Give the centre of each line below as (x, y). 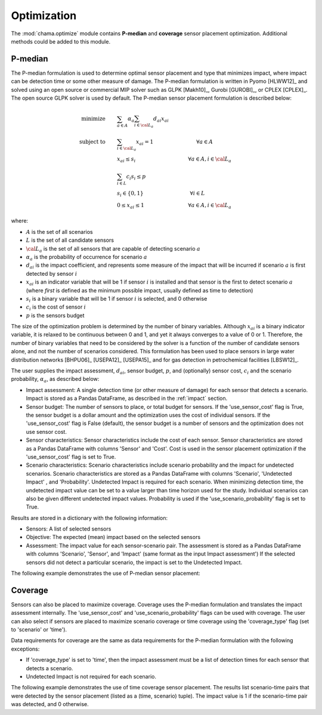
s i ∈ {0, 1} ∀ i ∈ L (161, 194)
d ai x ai (161, 119)
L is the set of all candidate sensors (70, 240)
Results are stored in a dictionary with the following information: (89, 518)
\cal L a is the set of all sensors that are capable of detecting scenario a (113, 249)
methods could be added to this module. (61, 41)
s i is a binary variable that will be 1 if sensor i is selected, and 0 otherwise (117, 299)
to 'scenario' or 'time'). (39, 630)
